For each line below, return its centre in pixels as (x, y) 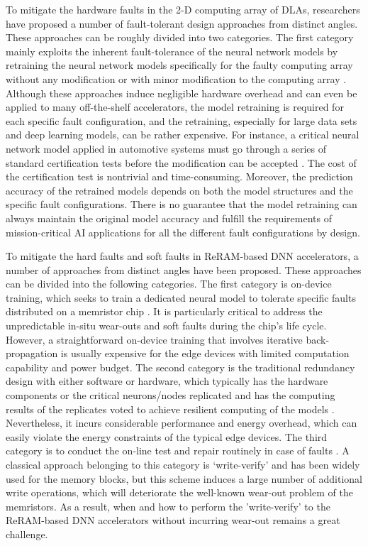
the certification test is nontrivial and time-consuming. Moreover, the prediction (179, 176)
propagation (32, 353)
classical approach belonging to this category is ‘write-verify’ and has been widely (183, 464)
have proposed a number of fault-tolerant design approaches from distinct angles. (182, 23)
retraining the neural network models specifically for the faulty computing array (179, 65)
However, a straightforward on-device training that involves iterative (154, 339)
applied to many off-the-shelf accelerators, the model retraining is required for (175, 107)
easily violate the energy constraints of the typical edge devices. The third (167, 436)
